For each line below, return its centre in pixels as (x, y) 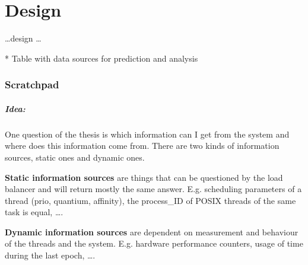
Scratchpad (32, 84)
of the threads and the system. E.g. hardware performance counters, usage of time (154, 243)
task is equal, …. (34, 212)
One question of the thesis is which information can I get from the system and (147, 134)
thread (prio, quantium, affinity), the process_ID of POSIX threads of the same (150, 200)
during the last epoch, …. (50, 255)
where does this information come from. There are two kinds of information (142, 146)
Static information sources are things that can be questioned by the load (144, 177)
